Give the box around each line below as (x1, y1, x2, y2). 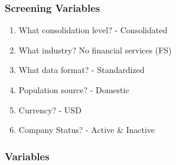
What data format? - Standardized (18, 64, 145, 76)
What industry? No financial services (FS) (18, 43, 172, 56)
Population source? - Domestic (18, 84, 129, 96)
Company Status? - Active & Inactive (18, 123, 155, 136)
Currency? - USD (18, 103, 82, 116)
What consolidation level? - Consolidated (18, 24, 168, 36)
